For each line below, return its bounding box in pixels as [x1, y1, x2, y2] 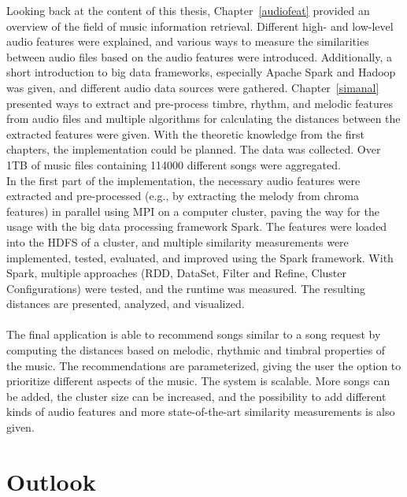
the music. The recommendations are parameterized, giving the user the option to [6, 357, 401, 373]
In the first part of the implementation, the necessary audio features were [6, 172, 361, 188]
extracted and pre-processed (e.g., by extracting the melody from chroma [6, 187, 359, 204]
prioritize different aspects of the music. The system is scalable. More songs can [6, 373, 390, 389]
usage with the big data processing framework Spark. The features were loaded [6, 218, 387, 235]
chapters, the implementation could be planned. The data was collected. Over [6, 141, 381, 158]
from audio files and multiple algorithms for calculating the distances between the [6, 110, 401, 127]
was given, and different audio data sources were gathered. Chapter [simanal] [6, 79, 379, 95]
